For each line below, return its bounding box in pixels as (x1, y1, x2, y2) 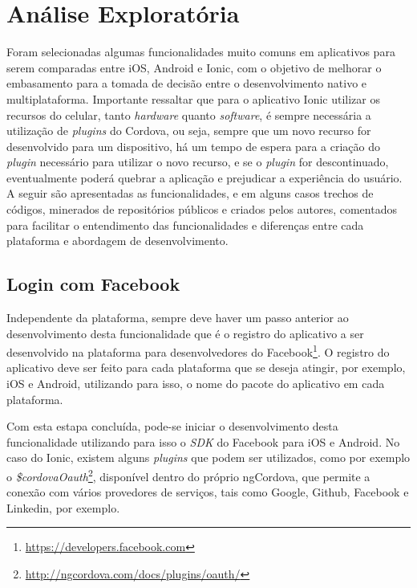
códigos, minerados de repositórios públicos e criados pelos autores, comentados (6, 201, 397, 218)
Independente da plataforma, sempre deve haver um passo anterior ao (6, 309, 349, 326)
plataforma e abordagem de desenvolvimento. (6, 232, 229, 249)
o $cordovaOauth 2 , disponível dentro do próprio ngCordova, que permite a (6, 466, 370, 484)
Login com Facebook (6, 272, 180, 296)
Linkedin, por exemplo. (6, 499, 120, 516)
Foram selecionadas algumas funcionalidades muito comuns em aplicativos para (6, 43, 395, 60)
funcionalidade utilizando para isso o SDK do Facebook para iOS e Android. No (6, 433, 400, 450)
